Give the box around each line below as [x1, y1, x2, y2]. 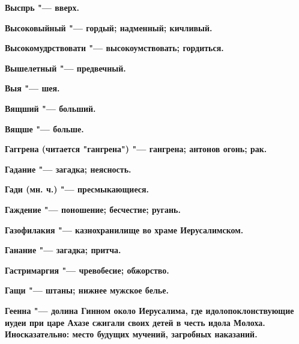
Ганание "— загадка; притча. [5, 244, 121, 256]
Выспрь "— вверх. [5, 1, 79, 13]
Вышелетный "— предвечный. [5, 61, 126, 74]
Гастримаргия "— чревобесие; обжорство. [5, 263, 169, 276]
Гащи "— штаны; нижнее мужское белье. [5, 284, 169, 296]
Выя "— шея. [5, 82, 60, 94]
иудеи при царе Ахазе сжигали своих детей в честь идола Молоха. [5, 316, 265, 328]
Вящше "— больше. [5, 122, 84, 135]
